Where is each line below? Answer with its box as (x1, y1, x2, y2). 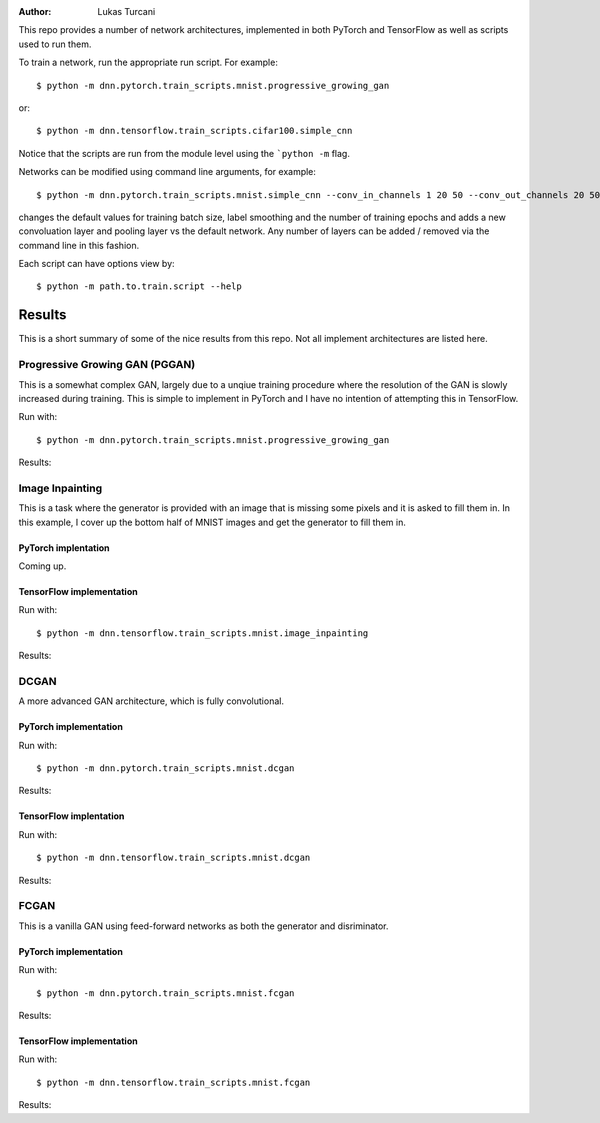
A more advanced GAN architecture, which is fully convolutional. (18, 695, 285, 707)
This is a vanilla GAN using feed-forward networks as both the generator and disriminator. (18, 920, 389, 932)
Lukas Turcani (97, 6, 156, 17)
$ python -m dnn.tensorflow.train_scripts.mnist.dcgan (36, 852, 311, 864)
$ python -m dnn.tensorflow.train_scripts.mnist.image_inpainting (36, 627, 369, 639)
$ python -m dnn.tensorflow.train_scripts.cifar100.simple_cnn (36, 125, 353, 137)
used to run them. (18, 38, 92, 50)
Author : (18, 6, 52, 17)
